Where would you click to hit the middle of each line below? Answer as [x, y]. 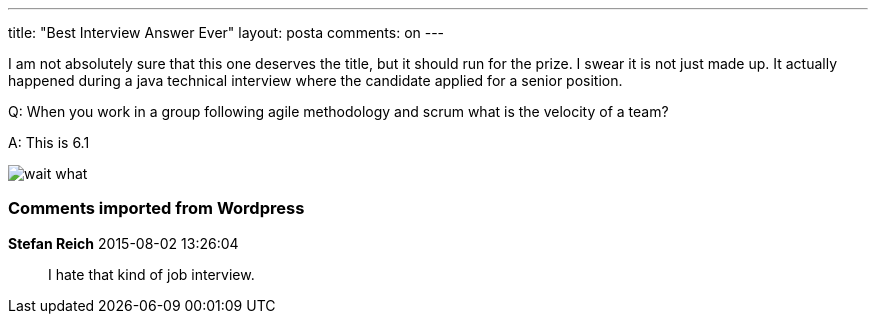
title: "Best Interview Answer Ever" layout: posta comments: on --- [226, 32]
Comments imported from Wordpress [156, 208]
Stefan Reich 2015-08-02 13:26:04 [123, 243]
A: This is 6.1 [49, 142]
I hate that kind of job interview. [151, 274]
